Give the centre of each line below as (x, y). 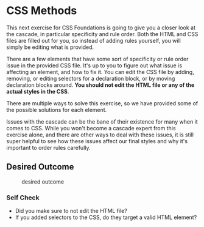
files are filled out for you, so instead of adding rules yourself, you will (93, 40)
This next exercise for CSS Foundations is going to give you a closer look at (101, 28)
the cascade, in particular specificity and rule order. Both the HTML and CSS (102, 34)
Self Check (23, 198)
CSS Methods (42, 11)
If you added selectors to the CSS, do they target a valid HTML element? (106, 217)
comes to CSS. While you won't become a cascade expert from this (91, 128)
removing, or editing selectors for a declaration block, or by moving (91, 78)
